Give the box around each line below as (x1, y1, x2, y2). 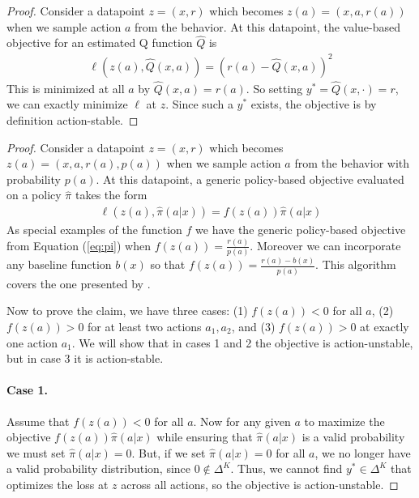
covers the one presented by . (6, 275, 151, 292)
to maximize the (304, 412, 385, 429)
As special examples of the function (6, 220, 182, 237)
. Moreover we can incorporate (250, 236, 401, 253)
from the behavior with (294, 155, 410, 172)
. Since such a (165, 96, 233, 113)
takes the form (75, 186, 148, 203)
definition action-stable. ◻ (6, 111, 139, 128)
